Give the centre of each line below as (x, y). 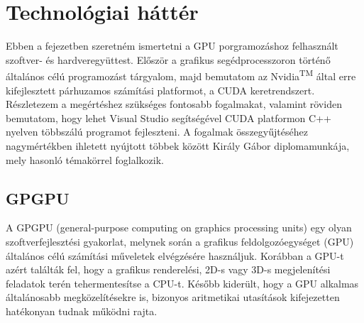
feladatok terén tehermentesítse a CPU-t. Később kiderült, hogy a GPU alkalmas (182, 283)
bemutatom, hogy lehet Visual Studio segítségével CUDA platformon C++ (169, 117)
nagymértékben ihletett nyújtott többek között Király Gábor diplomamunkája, (178, 145)
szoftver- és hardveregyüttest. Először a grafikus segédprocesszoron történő (168, 59)
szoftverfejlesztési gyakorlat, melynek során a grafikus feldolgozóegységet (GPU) (180, 241)
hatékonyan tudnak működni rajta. (82, 311)
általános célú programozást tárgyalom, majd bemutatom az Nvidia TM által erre (181, 75)
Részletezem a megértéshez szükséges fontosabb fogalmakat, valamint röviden (174, 104)
